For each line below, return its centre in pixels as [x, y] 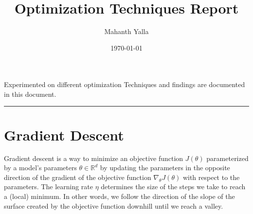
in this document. [30, 94]
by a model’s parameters [40, 168]
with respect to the [211, 177]
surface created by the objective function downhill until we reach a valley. [114, 205]
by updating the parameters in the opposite [165, 168]
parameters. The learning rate [49, 187]
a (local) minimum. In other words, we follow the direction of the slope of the [119, 196]
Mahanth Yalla [126, 31]
